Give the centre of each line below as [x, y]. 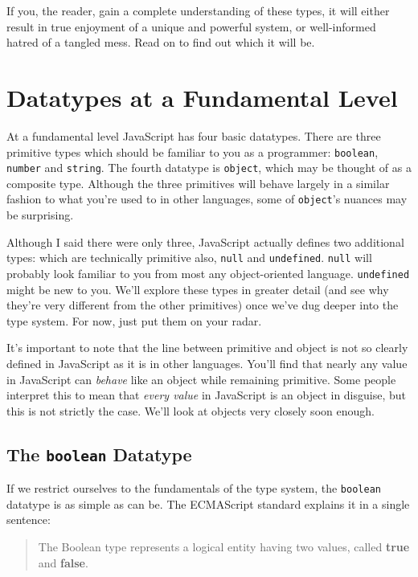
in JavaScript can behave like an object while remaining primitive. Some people [201, 379]
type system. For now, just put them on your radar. [134, 320]
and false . [63, 562]
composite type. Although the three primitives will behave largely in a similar [198, 183]
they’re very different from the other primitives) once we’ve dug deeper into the [203, 305]
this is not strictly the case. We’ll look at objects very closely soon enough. [191, 410]
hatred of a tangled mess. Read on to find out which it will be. [161, 42]
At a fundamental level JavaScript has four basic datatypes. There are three [194, 135]
